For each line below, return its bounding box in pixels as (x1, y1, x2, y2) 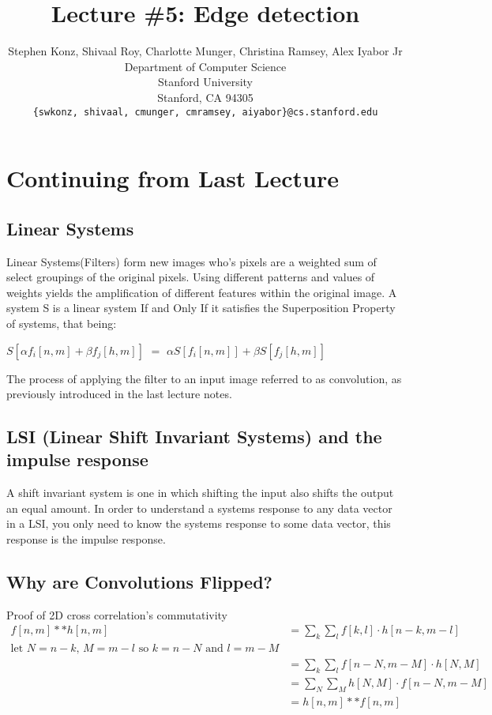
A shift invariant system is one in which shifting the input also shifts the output (6, 484, 394, 501)
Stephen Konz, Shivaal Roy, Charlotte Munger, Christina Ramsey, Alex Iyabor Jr (8, 43, 403, 59)
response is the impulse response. (6, 531, 166, 548)
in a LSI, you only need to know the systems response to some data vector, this (6, 515, 391, 532)
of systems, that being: (6, 314, 117, 331)
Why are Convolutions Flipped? (6, 570, 273, 594)
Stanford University (158, 73, 253, 90)
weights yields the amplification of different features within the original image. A (6, 284, 397, 300)
